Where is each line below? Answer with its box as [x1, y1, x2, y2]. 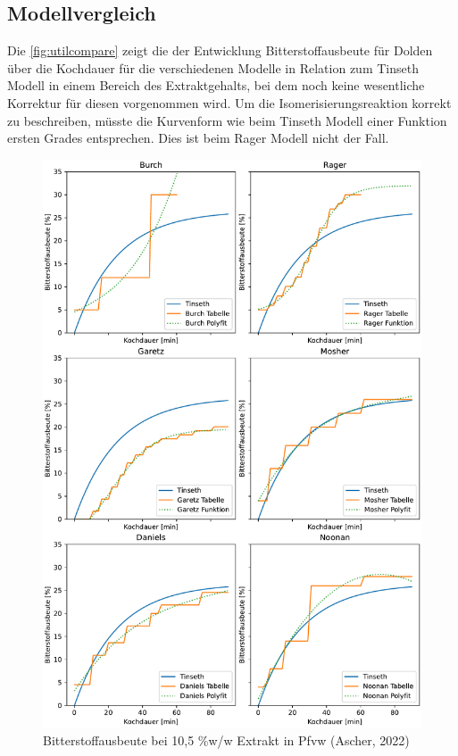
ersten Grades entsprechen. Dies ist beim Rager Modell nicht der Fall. [7, 129, 389, 147]
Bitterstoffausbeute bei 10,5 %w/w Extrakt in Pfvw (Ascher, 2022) [43, 730, 410, 749]
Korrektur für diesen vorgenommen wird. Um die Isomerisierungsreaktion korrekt [7, 93, 452, 112]
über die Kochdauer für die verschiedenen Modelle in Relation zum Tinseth [7, 58, 419, 77]
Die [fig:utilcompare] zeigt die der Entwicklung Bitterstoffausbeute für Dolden [7, 41, 433, 60]
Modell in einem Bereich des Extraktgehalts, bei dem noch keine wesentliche [7, 76, 425, 95]
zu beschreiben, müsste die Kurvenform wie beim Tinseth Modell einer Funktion [7, 111, 447, 129]
